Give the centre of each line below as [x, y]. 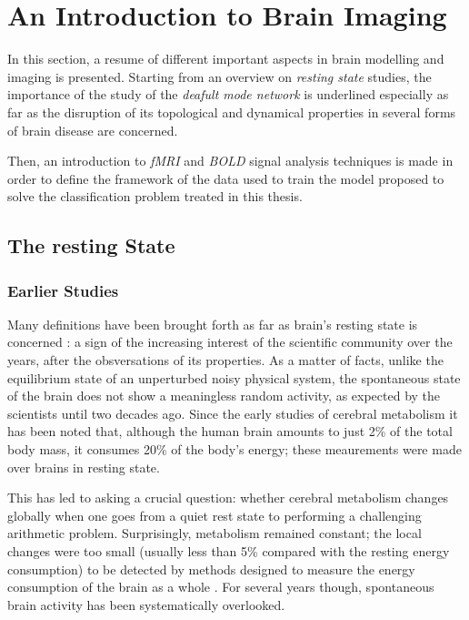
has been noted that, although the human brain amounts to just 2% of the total [230, 431]
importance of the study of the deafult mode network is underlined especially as [228, 94]
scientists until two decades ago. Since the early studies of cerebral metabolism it [233, 413]
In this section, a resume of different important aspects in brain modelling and [226, 59]
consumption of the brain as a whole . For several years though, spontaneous [221, 587]
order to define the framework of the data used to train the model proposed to [226, 178]
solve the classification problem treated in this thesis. [155, 196]
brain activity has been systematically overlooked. [146, 604]
